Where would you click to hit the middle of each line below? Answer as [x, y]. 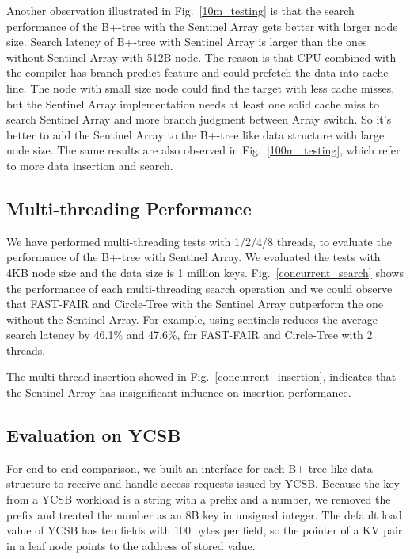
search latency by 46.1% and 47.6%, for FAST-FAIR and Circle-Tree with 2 [190, 335]
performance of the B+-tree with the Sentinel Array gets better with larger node [202, 26]
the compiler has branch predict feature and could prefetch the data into [182, 72]
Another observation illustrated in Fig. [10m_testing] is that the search [180, 10]
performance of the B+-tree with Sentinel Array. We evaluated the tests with [194, 257]
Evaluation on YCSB [94, 435]
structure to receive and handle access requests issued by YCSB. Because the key [203, 483]
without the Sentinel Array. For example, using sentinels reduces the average [192, 319]
